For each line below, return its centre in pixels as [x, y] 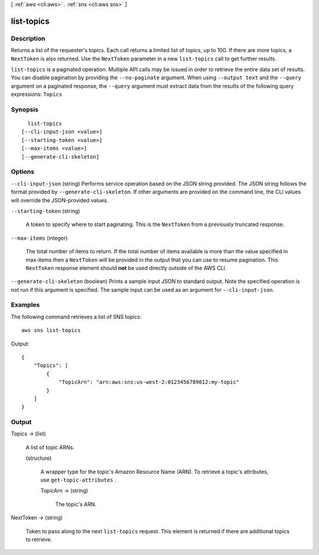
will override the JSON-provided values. [60, 200]
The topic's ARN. [76, 504]
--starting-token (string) [45, 211]
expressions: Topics [37, 94]
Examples [25, 305]
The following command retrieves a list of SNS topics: [76, 317]
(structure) [39, 458]
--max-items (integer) [39, 238]
